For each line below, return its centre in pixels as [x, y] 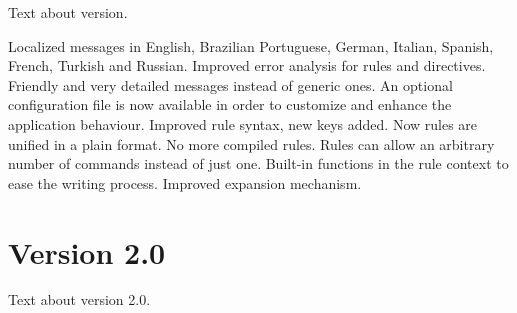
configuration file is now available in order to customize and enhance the [230, 104]
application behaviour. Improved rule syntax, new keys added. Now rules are [243, 123]
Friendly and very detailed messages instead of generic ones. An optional [230, 84]
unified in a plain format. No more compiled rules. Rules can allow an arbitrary [251, 143]
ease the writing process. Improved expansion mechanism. [185, 182]
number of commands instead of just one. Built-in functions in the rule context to [258, 163]
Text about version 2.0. [79, 299]
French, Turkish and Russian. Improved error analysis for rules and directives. [247, 65]
